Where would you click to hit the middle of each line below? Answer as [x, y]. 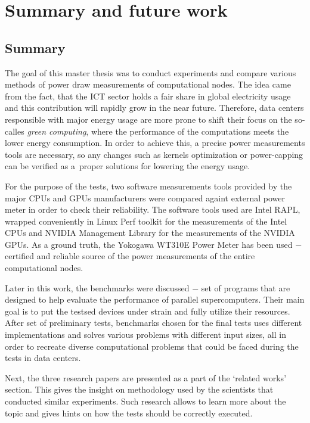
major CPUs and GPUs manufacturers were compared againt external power [145, 197]
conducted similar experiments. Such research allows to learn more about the [145, 401]
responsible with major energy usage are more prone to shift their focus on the [148, 119]
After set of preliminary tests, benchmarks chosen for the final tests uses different [154, 323]
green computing [57, 131]
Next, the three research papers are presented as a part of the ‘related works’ [146, 377]
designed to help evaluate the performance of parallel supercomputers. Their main [155, 299]
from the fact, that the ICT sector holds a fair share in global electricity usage [148, 96]
